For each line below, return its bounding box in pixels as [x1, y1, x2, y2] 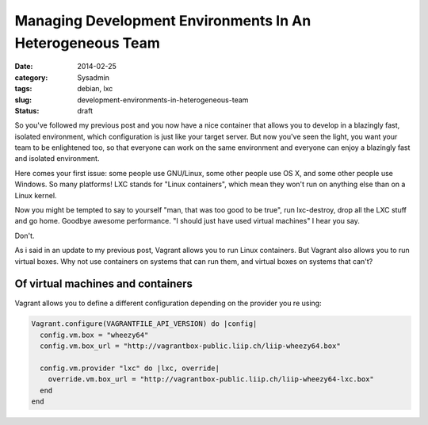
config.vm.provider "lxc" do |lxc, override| [40, 364, 220, 373]
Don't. [14, 231, 35, 240]
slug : [14, 95, 32, 105]
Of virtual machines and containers [14, 278, 193, 291]
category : [14, 72, 48, 82]
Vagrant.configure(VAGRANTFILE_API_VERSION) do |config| [31, 320, 258, 328]
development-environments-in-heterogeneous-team [77, 95, 249, 105]
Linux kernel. [14, 190, 57, 200]
